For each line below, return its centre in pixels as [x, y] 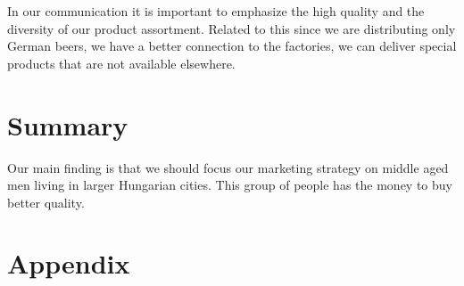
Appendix [69, 263]
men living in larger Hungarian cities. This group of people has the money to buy [230, 185]
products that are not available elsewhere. [121, 63]
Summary [68, 124]
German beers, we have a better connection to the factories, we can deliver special [232, 46]
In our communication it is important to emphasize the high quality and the [216, 11]
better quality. [46, 202]
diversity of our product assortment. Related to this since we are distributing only [232, 28]
